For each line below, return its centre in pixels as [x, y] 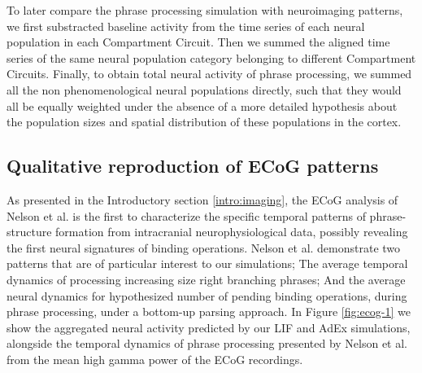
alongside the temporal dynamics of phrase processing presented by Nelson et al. [207, 343]
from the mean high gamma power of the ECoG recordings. [155, 359]
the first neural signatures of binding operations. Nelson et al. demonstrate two [204, 247]
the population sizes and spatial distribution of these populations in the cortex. [204, 122]
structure [29, 232]
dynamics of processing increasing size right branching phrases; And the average [206, 279]
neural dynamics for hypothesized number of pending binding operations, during [207, 295]
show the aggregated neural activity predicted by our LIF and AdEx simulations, [209, 327]
